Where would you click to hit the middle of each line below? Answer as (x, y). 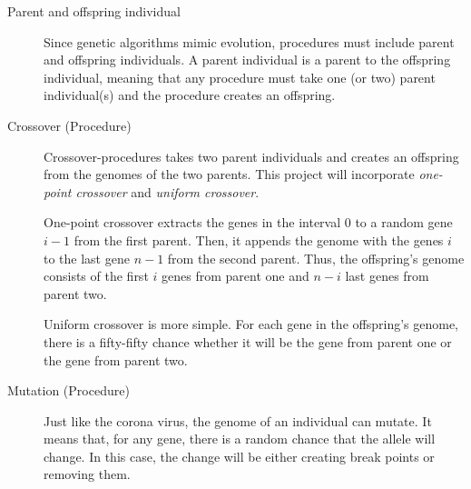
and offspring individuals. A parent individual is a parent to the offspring (247, 60)
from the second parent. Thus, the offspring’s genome (316, 258)
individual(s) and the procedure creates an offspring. (190, 95)
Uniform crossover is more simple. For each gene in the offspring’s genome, (251, 324)
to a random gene (404, 222)
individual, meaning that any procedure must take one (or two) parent (240, 77)
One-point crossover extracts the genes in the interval (192, 222)
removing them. (87, 474)
